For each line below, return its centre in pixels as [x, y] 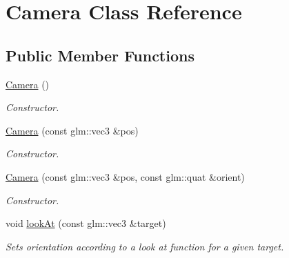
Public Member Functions [100, 55]
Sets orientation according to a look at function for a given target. [145, 246]
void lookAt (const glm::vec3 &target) [86, 223]
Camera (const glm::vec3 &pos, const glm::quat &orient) [125, 176]
